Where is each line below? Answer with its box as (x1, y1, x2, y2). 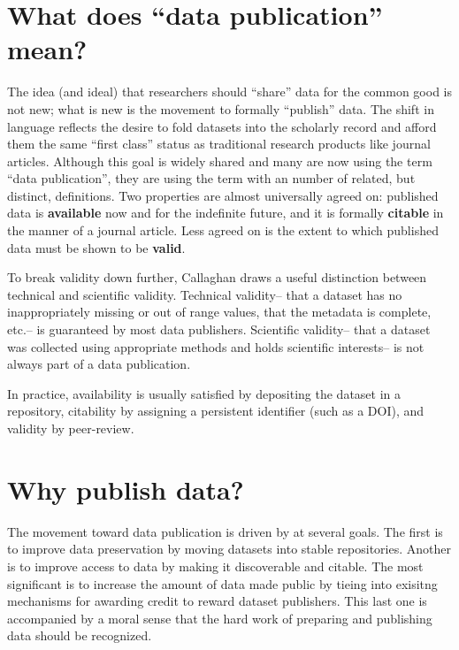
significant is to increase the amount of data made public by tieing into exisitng (7, 574, 438, 593)
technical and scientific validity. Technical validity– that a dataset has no (7, 285, 402, 303)
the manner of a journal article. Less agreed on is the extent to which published (7, 221, 439, 240)
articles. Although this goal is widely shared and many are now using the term (7, 151, 432, 170)
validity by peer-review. (7, 419, 134, 437)
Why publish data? (7, 470, 244, 507)
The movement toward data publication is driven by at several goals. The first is (7, 522, 443, 540)
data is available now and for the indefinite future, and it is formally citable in (7, 203, 444, 222)
